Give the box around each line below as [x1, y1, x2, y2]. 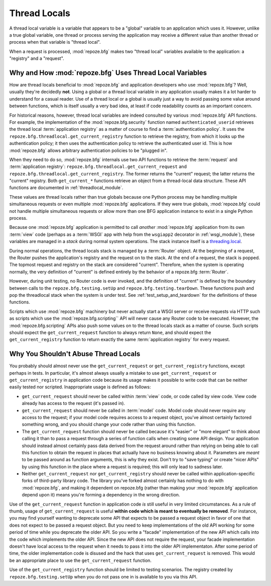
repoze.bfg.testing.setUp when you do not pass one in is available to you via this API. [9, 573, 198, 579]
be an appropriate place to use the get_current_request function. [9, 557, 152, 563]
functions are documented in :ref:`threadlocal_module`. [9, 185, 123, 191]
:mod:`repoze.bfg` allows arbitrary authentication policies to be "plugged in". [9, 147, 168, 153]
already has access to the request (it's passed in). [22, 400, 125, 406]
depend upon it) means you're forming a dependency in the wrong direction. [22, 492, 180, 498]
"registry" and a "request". [9, 55, 65, 61]
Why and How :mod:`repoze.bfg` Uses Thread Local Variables [9, 68, 207, 77]
